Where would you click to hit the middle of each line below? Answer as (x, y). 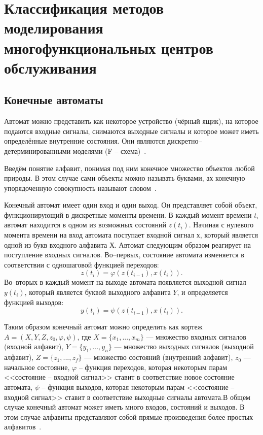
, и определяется (202, 292)
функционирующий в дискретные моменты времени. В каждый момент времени (128, 214)
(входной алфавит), (34, 346)
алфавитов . (23, 427)
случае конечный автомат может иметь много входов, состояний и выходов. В (124, 407)
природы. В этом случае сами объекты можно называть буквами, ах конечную (125, 178)
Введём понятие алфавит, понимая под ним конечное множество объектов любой (129, 168)
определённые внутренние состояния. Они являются (85, 141)
